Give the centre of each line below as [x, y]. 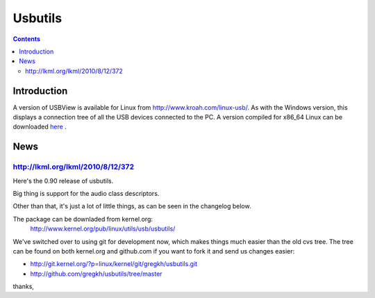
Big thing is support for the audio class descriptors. [86, 193]
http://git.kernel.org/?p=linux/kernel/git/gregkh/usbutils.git [114, 264]
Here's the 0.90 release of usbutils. [63, 181]
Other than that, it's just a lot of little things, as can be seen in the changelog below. [132, 206]
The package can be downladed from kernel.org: [83, 219]
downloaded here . [40, 127]
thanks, [24, 287]
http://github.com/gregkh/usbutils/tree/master [96, 274]
